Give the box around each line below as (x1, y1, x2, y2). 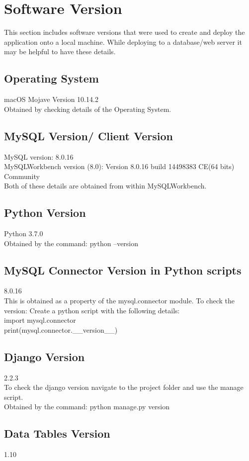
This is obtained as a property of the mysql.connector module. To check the (4, 295, 235, 306)
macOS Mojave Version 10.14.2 (4, 94, 98, 104)
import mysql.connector (4, 315, 76, 325)
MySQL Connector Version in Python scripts (4, 262, 242, 277)
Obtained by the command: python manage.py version (4, 401, 170, 412)
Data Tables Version (4, 426, 110, 441)
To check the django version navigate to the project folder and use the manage (4, 382, 244, 392)
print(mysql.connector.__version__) (4, 324, 118, 335)
